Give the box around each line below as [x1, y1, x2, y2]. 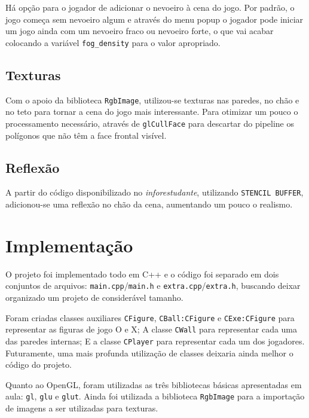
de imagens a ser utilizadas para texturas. [5, 401, 158, 414]
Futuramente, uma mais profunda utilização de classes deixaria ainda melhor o [5, 346, 293, 359]
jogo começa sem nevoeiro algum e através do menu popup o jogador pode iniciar [5, 13, 304, 25]
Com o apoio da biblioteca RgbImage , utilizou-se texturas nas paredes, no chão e [5, 93, 299, 106]
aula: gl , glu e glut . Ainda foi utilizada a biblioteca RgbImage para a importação [5, 390, 305, 402]
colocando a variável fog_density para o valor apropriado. [5, 36, 221, 48]
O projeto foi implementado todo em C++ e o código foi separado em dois [5, 267, 279, 280]
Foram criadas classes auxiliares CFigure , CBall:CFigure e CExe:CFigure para [5, 311, 295, 324]
